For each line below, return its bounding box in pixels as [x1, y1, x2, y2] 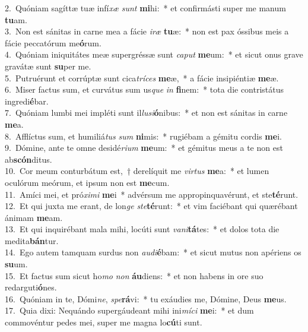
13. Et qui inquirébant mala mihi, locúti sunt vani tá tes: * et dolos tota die [5, 223, 280, 235]
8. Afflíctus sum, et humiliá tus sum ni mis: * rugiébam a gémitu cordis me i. [5, 129, 282, 142]
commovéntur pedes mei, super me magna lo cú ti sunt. [5, 316, 202, 328]
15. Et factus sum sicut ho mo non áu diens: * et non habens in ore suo [5, 269, 263, 282]
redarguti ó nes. [5, 281, 57, 293]
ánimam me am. [5, 211, 63, 223]
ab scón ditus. [5, 153, 52, 165]
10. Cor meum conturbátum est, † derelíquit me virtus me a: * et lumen [5, 165, 269, 177]
